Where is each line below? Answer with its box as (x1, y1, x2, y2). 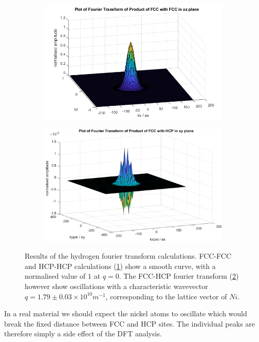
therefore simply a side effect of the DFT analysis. (4, 328, 162, 339)
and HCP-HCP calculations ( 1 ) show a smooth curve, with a (25, 260, 216, 271)
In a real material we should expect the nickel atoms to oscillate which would (4, 308, 247, 319)
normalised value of (25, 271, 86, 281)
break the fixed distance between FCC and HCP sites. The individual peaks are (4, 318, 255, 329)
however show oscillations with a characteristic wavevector (25, 281, 208, 292)
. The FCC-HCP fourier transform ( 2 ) (119, 271, 239, 281)
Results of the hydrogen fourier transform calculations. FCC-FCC (25, 250, 232, 261)
